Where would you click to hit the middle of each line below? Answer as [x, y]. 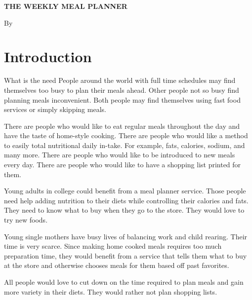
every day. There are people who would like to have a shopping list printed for [123, 165]
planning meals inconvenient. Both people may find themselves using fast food [122, 99]
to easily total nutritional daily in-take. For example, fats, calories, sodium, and [125, 145]
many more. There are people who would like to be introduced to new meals [120, 155]
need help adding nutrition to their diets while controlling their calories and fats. [126, 200]
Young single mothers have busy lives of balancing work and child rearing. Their [126, 236]
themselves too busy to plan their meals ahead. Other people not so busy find [122, 90]
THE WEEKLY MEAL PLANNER [66, 6]
